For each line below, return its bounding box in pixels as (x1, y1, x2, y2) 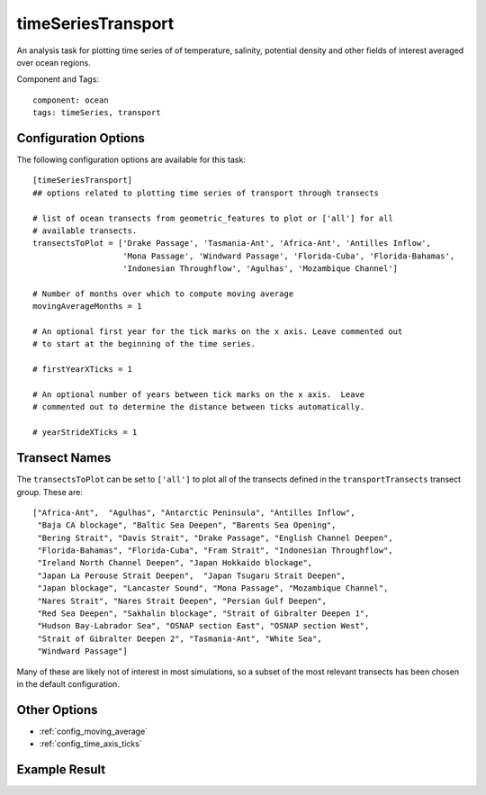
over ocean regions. (16, 57, 92, 68)
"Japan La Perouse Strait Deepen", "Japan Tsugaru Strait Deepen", (37, 570, 346, 581)
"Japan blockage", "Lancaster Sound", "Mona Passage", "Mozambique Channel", (37, 583, 389, 593)
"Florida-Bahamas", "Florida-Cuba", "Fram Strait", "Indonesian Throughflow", (37, 546, 393, 556)
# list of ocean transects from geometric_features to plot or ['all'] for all (32, 212, 393, 223)
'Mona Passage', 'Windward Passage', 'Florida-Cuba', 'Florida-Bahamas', (122, 250, 455, 261)
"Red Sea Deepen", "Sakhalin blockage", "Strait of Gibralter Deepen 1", (37, 609, 370, 619)
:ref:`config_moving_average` (39, 726, 148, 736)
